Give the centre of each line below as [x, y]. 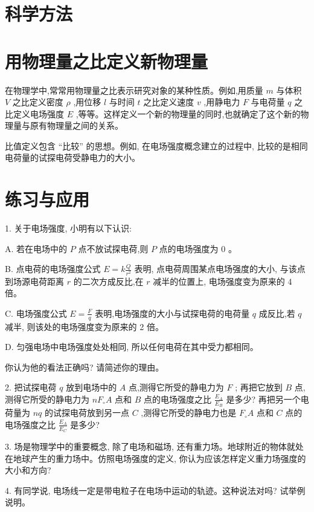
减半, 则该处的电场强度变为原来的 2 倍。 [84, 326]
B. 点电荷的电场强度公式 [53, 269]
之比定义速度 [169, 102]
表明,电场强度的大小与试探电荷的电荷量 [172, 313]
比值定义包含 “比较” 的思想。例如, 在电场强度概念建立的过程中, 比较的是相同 [156, 145]
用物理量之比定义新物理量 [107, 61]
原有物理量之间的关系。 [76, 125]
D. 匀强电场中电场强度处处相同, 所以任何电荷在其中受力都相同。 [132, 347]
